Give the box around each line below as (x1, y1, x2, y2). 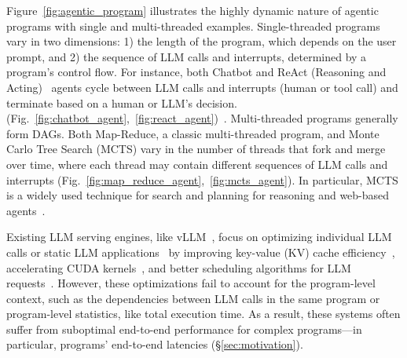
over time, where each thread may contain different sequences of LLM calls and (6, 155, 388, 172)
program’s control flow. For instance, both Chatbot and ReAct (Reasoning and (6, 64, 387, 80)
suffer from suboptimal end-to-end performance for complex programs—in (6, 320, 362, 337)
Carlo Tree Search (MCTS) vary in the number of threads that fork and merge (6, 141, 386, 157)
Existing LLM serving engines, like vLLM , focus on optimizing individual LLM (6, 228, 392, 245)
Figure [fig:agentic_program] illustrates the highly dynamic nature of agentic (6, 2, 379, 18)
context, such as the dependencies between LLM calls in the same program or (6, 290, 380, 306)
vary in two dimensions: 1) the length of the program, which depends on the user (6, 33, 397, 49)
